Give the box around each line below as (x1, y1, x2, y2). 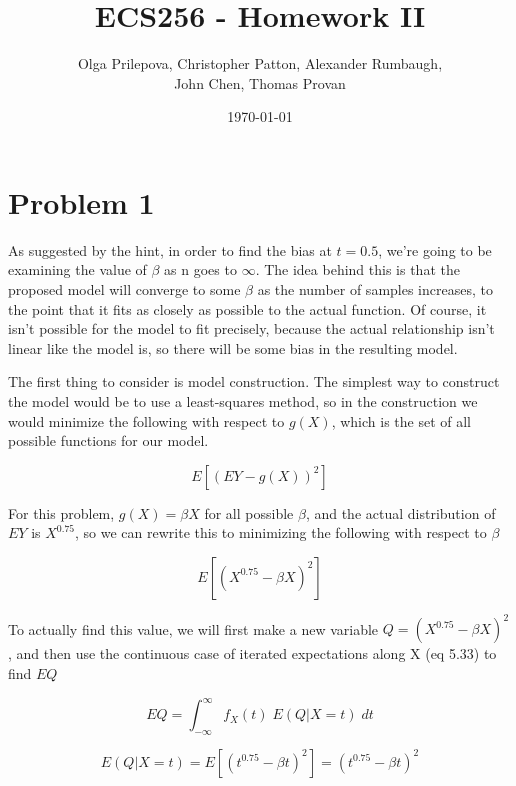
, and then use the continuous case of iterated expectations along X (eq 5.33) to (8, 643, 497, 664)
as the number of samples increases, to (257, 279, 493, 300)
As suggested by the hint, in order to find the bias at (8, 239, 332, 260)
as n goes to (164, 259, 237, 280)
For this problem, (8, 502, 115, 523)
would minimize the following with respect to (8, 410, 285, 431)
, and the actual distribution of (305, 502, 496, 523)
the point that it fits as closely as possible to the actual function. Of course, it (8, 298, 487, 319)
